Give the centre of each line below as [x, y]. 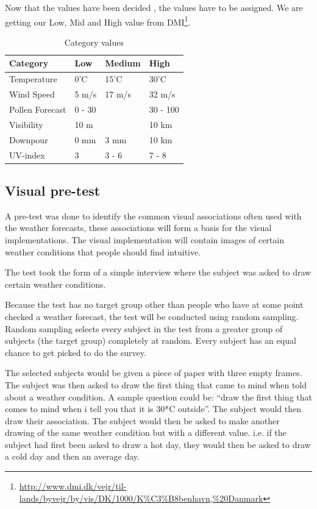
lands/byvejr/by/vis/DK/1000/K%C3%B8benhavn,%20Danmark [141, 498]
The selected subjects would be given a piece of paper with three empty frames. [154, 373]
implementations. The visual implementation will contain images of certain [144, 239]
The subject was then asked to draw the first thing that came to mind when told [156, 384]
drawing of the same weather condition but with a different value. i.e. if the [146, 432]
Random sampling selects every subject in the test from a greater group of [144, 328]
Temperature [33, 79]
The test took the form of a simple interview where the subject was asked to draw [158, 272]
